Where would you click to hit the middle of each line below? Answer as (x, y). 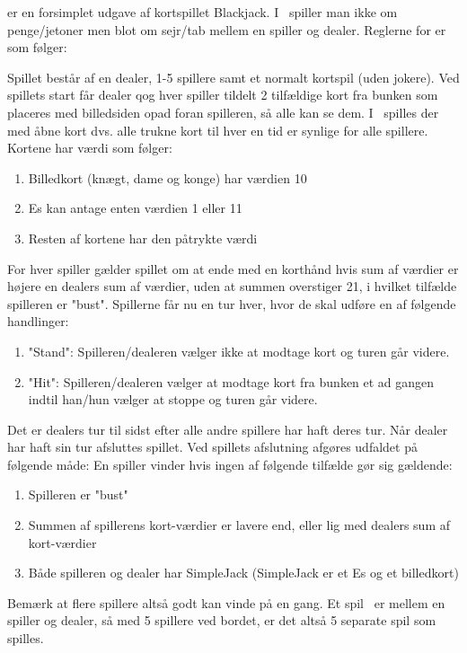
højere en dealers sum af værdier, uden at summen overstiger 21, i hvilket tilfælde (232, 286)
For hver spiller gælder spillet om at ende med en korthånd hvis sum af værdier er (233, 268)
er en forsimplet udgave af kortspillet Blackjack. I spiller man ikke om (203, 12)
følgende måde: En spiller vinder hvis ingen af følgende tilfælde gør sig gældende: (230, 464)
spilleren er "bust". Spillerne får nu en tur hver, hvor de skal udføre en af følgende (232, 303)
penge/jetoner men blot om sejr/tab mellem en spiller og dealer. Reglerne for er (227, 29)
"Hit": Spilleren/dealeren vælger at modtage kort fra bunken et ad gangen (231, 381)
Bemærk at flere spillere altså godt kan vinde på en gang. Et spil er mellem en (226, 602)
